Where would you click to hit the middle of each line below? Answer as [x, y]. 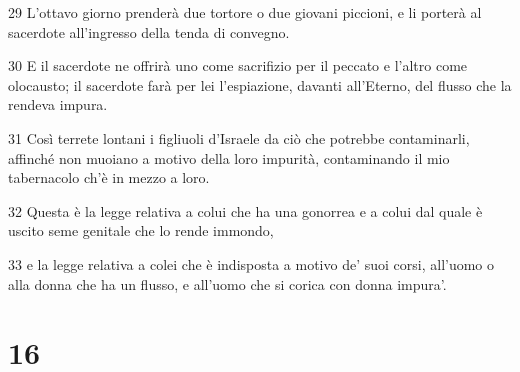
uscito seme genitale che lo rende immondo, [141, 230]
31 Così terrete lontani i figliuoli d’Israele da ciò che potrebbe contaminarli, [239, 137]
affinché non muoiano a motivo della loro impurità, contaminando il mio [229, 157]
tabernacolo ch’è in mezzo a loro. [109, 177]
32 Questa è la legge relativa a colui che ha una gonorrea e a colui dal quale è [245, 210]
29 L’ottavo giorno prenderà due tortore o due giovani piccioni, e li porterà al [245, 12]
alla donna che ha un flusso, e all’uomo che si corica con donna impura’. [227, 283]
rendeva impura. [58, 104]
